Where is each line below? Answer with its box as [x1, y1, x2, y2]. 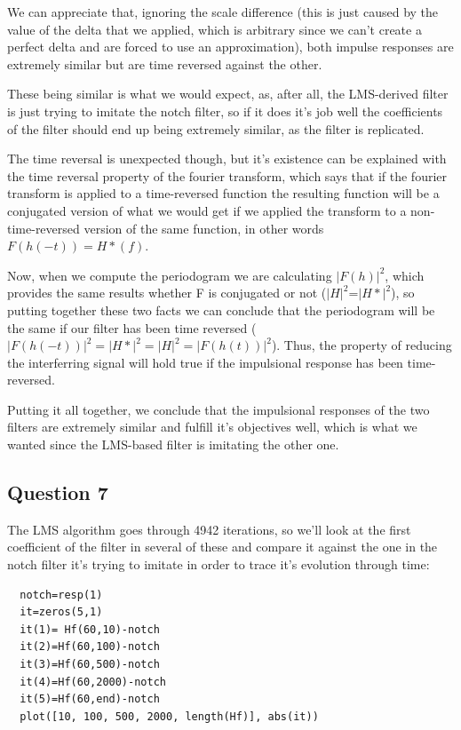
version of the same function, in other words [83, 218, 324, 237]
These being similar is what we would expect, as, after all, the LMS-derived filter [7, 84, 449, 103]
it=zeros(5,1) [20, 606, 103, 619]
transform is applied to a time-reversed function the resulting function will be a [7, 184, 440, 202]
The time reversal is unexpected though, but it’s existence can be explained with [7, 149, 447, 168]
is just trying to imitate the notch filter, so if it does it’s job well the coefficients [7, 101, 443, 120]
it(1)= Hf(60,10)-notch [20, 623, 160, 636]
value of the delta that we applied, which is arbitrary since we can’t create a [7, 20, 422, 38]
